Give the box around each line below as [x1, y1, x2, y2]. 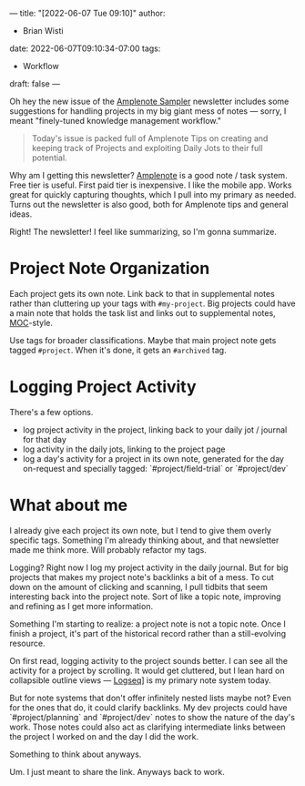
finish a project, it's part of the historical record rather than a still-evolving [9, 628, 287, 638]
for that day [22, 434, 66, 444]
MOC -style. [9, 317, 53, 328]
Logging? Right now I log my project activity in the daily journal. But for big [9, 562, 289, 573]
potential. [31, 152, 67, 163]
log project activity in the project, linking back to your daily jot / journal [22, 424, 288, 435]
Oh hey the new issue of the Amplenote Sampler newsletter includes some [9, 96, 290, 107]
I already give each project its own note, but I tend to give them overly [9, 525, 271, 536]
